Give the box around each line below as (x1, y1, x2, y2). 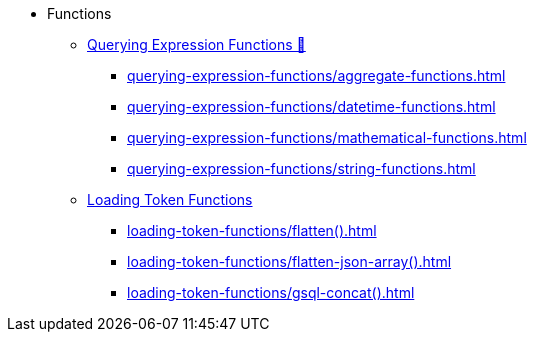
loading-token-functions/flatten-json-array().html (127, 253, 452, 270)
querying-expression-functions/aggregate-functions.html (127, 67, 506, 84)
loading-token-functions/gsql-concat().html (127, 284, 415, 301)
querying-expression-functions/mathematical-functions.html (127, 129, 527, 146)
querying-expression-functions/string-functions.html (127, 160, 476, 177)
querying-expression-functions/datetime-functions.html (127, 98, 496, 115)
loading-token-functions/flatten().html (127, 222, 377, 239)
